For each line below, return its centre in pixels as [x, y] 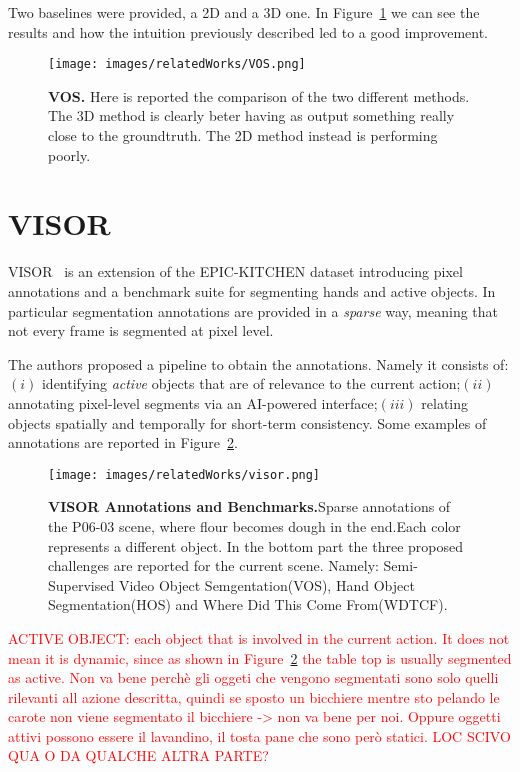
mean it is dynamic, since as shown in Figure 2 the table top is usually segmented [260, 657]
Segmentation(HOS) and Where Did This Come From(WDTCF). [248, 604]
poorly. [69, 154]
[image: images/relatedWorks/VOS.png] [177, 64]
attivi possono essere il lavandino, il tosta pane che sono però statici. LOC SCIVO [259, 735]
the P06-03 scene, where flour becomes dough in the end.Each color [254, 525]
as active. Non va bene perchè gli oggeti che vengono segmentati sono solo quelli [253, 677]
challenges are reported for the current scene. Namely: [213, 565]
